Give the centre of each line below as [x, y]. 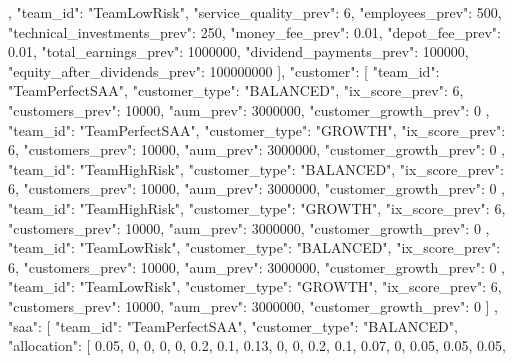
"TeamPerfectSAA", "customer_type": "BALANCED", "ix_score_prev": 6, [236, 90]
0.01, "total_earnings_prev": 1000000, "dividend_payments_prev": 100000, [238, 51]
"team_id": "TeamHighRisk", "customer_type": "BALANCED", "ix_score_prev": [256, 168]
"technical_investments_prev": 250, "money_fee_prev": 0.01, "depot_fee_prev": [254, 31]
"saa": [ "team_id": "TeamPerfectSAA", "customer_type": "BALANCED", [233, 325]
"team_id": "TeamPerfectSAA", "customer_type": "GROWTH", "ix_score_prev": [257, 129]
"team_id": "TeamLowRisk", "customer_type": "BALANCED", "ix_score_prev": [254, 247]
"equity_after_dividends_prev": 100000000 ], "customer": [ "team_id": [224, 70]
